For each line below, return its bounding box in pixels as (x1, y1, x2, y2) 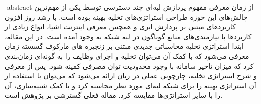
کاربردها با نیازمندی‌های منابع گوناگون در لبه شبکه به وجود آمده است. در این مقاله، (5, 31, 252, 41)
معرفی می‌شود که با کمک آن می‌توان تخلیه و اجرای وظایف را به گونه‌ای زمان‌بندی (5, 50, 249, 61)
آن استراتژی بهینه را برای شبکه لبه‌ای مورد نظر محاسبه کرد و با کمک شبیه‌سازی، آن (5, 80, 256, 90)
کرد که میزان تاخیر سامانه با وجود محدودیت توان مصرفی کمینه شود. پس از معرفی (5, 60, 254, 71)
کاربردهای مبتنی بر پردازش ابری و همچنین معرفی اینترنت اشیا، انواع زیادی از (5, 21, 236, 32)
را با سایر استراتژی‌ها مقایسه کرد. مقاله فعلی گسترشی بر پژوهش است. (5, 90, 223, 100)
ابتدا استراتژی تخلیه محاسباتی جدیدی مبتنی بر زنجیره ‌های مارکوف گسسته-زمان (5, 41, 244, 51)
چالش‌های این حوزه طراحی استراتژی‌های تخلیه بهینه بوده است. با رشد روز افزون (5, 11, 248, 22)
